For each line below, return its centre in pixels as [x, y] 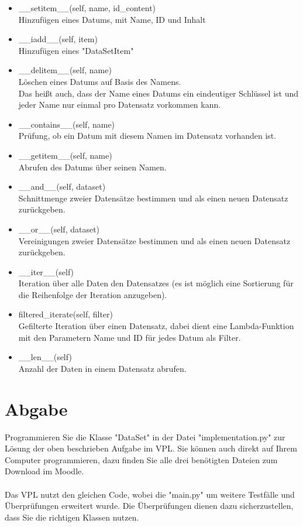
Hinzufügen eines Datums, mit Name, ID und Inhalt [112, 19]
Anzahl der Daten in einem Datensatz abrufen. [102, 368]
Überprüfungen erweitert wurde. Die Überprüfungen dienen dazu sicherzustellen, [149, 506]
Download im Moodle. [44, 471]
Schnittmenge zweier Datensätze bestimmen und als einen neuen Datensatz [153, 198]
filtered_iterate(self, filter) [66, 314]
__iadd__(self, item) [58, 39]
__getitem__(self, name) [65, 155]
